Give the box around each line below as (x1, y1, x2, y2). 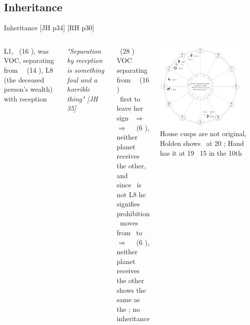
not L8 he (116, 189, 146, 199)
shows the (116, 284, 146, 295)
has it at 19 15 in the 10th (160, 147, 242, 158)
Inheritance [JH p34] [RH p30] (4, 22, 95, 33)
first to (120, 93, 140, 103)
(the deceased (4, 74, 44, 84)
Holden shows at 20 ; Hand (160, 138, 244, 148)
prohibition (116, 208, 150, 218)
